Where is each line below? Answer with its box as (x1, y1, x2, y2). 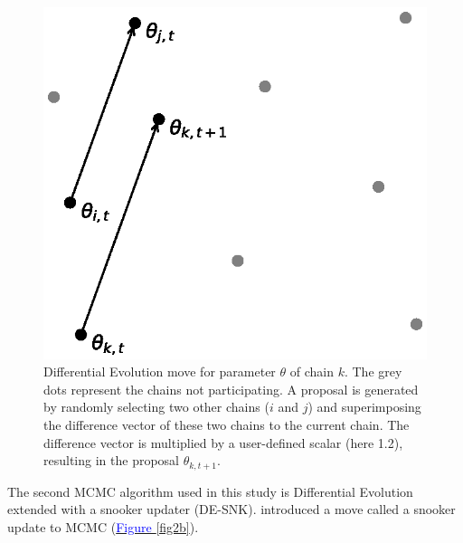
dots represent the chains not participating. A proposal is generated (43, 379, 419, 398)
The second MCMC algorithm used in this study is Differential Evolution (7, 481, 413, 500)
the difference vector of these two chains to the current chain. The (43, 414, 410, 433)
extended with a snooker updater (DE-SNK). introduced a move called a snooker (7, 500, 456, 519)
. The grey (344, 362, 402, 381)
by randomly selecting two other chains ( (43, 397, 269, 416)
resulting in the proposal (43, 451, 179, 470)
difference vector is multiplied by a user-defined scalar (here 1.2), (43, 433, 403, 452)
